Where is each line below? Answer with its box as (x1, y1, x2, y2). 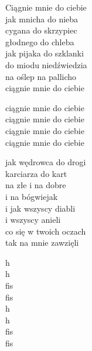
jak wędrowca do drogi (5, 156, 86, 168)
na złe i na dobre (5, 179, 66, 191)
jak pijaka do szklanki (5, 47, 84, 59)
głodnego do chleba (5, 35, 74, 48)
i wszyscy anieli (5, 213, 61, 226)
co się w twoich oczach (5, 225, 86, 237)
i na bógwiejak (5, 190, 58, 202)
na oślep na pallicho (5, 70, 77, 82)
